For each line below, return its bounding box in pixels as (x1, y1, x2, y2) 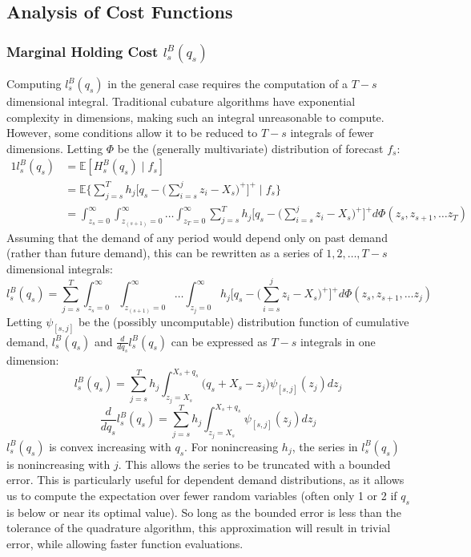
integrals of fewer (290, 124, 374, 141)
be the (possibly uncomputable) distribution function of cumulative (78, 313, 409, 329)
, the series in (292, 438, 358, 454)
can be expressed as (171, 333, 268, 349)
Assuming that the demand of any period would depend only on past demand (6, 228, 388, 245)
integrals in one (300, 333, 376, 349)
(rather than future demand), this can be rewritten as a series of (6, 244, 323, 261)
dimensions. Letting (6, 139, 103, 156)
